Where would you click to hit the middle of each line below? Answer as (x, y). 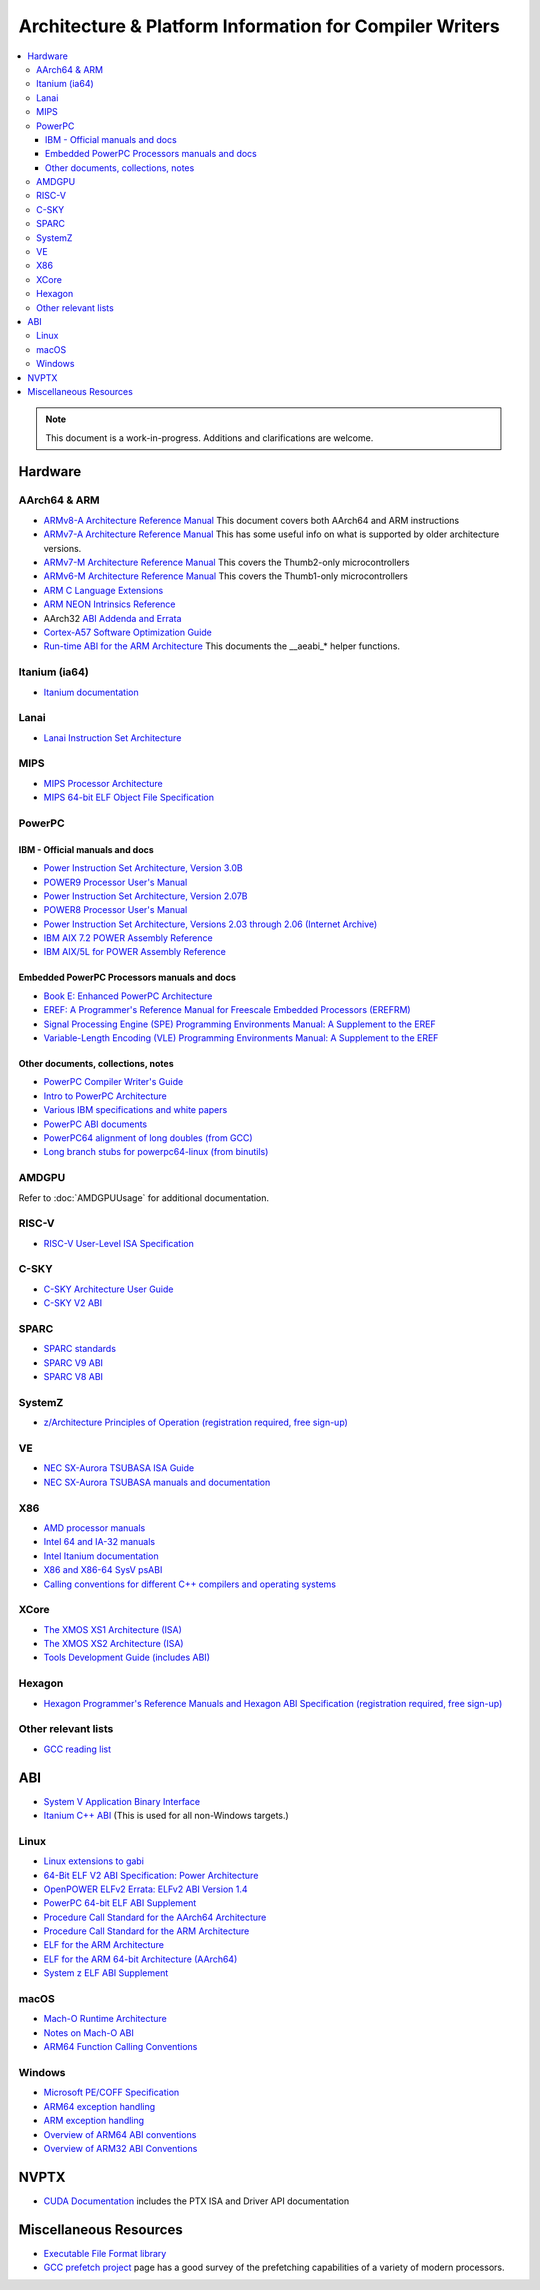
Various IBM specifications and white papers (135, 1110)
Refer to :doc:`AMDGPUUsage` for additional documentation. (144, 1197)
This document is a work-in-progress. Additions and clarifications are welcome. (209, 437)
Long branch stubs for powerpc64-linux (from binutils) (156, 1152)
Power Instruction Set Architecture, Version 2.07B (145, 896)
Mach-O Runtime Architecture (105, 2019)
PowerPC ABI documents (95, 1124)
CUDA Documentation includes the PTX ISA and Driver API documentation (196, 2201)
